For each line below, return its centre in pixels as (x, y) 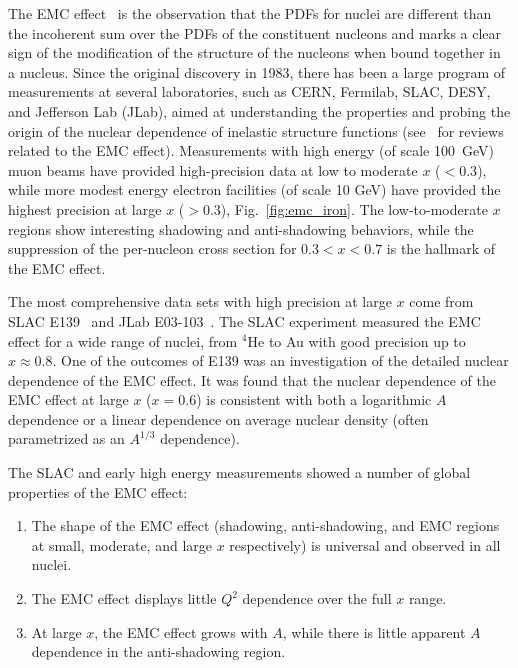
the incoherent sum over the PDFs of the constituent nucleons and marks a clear (255, 32)
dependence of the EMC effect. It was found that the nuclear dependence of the (252, 379)
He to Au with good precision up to (356, 340)
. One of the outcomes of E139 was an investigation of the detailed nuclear (280, 360)
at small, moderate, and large (122, 544)
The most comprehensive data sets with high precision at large (200, 301)
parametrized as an (66, 438)
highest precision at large (85, 208)
